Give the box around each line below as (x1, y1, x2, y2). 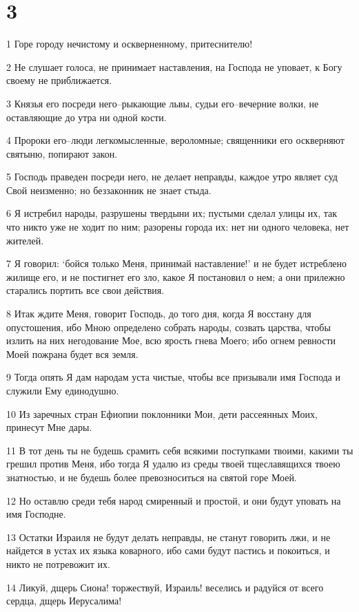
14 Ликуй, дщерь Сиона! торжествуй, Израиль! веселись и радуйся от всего (6, 580, 324, 594)
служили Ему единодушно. (6, 383, 119, 397)
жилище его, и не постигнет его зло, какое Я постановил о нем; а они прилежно (6, 269, 345, 284)
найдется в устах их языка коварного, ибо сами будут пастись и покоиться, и (6, 543, 330, 558)
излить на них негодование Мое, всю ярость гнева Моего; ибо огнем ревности (6, 333, 336, 348)
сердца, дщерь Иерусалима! (6, 593, 122, 608)
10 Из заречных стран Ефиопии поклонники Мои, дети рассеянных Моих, (6, 406, 318, 421)
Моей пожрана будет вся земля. (6, 346, 139, 361)
